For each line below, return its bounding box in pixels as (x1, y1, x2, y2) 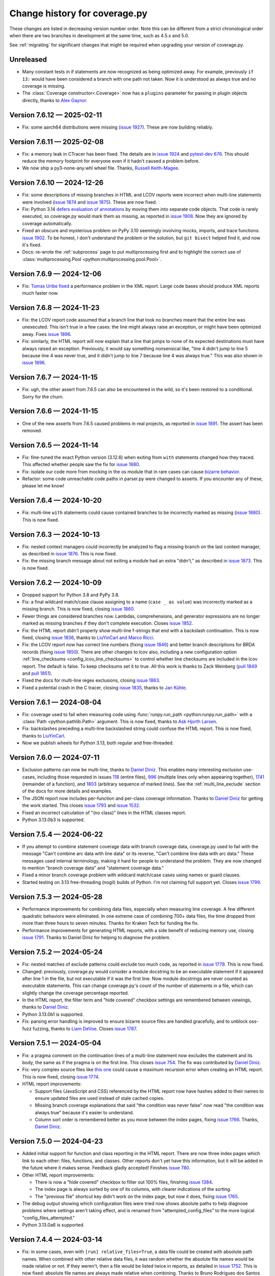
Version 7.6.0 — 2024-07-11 (9, 753, 100, 762)
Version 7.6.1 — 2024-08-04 (9, 698, 102, 706)
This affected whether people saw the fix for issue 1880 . (22, 461, 141, 468)
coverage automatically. (22, 220, 72, 227)
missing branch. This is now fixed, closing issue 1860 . (22, 606, 135, 612)
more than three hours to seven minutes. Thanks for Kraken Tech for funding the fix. (22, 920, 199, 926)
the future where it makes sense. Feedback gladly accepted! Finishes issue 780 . (22, 1165, 190, 1171)
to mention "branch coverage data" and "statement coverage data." (22, 865, 164, 871)
